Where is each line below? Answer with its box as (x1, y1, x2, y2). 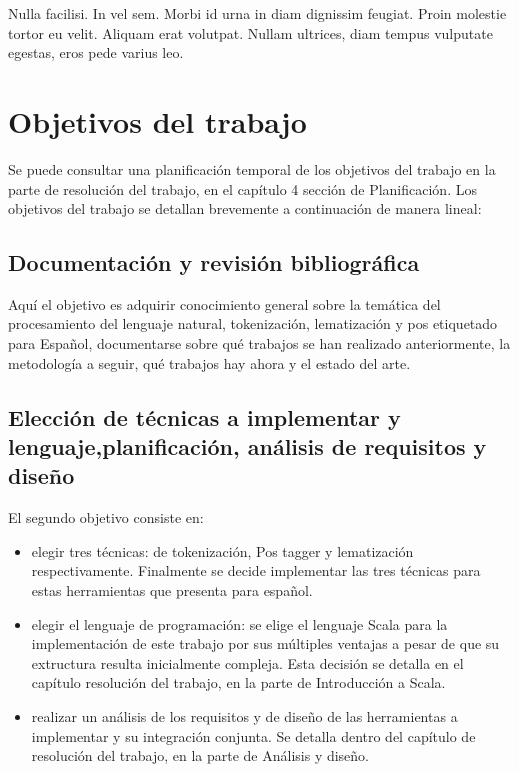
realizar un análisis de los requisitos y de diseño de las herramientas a (31, 706, 458, 726)
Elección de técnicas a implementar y (8, 401, 401, 432)
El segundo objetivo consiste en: (8, 507, 204, 528)
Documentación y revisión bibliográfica (8, 247, 420, 278)
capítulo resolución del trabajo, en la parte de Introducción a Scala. (31, 672, 446, 693)
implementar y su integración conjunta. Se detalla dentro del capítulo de (31, 725, 476, 746)
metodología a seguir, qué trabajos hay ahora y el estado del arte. (8, 352, 411, 373)
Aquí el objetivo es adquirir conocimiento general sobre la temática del (8, 293, 441, 314)
